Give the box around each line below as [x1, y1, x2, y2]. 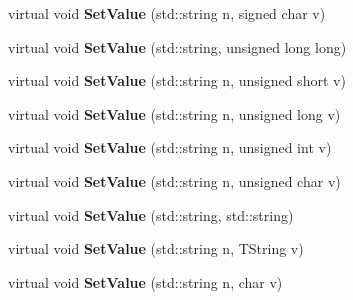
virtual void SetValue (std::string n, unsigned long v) [8, 103, 341, 124]
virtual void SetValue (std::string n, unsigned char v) [8, 170, 341, 191]
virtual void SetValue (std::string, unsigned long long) [8, 36, 347, 57]
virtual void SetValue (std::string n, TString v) [8, 238, 304, 259]
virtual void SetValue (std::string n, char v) [8, 271, 283, 292]
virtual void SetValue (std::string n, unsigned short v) [8, 70, 346, 91]
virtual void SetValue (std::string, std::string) [8, 204, 294, 225]
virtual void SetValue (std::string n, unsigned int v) [8, 137, 332, 158]
